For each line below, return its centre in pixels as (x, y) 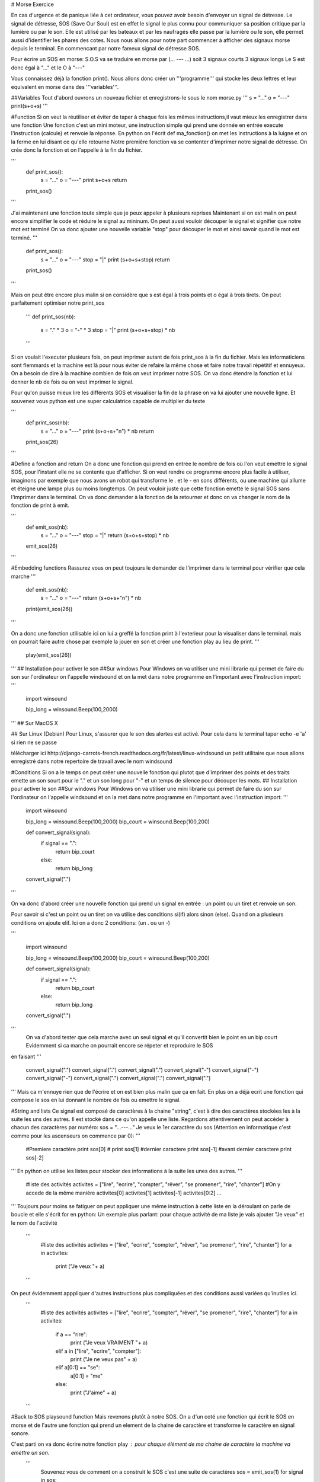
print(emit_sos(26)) (49, 609)
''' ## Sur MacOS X (35, 723)
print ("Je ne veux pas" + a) (104, 1359)
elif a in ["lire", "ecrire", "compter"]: (98, 1351)
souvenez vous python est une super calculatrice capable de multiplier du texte (108, 401)
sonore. (20, 1433)
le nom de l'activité (34, 1223)
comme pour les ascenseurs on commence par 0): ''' (76, 1136)
